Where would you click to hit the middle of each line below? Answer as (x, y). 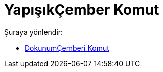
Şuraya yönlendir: (34, 32)
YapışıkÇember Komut (82, 10)
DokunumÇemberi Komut (67, 48)
